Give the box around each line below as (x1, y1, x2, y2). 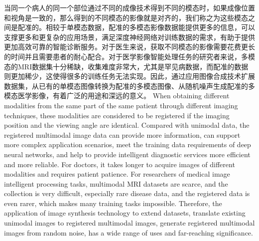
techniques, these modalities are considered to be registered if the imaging (4, 110, 230, 120)
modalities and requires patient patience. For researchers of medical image (4, 169, 230, 179)
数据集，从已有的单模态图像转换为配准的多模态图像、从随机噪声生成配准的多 (4, 80, 255, 91)
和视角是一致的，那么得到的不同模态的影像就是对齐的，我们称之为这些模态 (4, 12, 248, 22)
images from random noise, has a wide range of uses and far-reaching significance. (4, 227, 253, 238)
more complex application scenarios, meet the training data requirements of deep (4, 139, 251, 150)
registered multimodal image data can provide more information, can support (4, 129, 241, 140)
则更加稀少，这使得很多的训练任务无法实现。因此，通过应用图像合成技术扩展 (4, 71, 255, 81)
